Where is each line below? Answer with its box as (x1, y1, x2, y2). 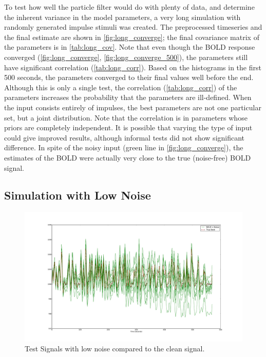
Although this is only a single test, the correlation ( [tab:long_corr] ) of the (4, 82, 237, 92)
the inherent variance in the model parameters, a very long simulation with (4, 11, 241, 22)
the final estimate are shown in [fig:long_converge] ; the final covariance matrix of (4, 31, 259, 42)
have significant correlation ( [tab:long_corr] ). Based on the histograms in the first (4, 62, 261, 72)
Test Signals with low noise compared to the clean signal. (25, 343, 205, 354)
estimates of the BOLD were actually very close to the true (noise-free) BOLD (4, 152, 251, 163)
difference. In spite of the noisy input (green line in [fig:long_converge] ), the (4, 142, 243, 153)
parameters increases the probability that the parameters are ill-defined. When (4, 92, 252, 103)
